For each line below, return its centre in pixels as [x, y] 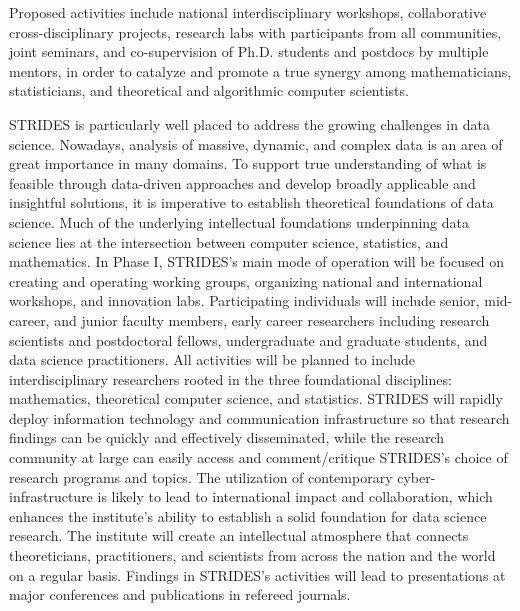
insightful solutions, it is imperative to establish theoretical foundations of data [251, 202]
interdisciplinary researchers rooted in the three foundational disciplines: [230, 378]
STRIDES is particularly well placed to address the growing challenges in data [249, 123]
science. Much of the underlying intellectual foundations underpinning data [239, 221]
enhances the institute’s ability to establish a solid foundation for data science [248, 515]
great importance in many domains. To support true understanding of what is [248, 163]
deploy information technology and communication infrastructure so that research [259, 417]
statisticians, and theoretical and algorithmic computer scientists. [209, 90]
